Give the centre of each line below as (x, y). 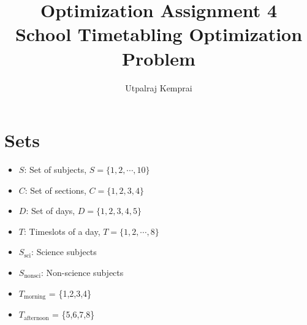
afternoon (36, 318)
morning (35, 297)
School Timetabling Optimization (159, 34)
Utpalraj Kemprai (159, 87)
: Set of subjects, (55, 170)
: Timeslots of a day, (62, 231)
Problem (159, 58)
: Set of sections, (55, 190)
